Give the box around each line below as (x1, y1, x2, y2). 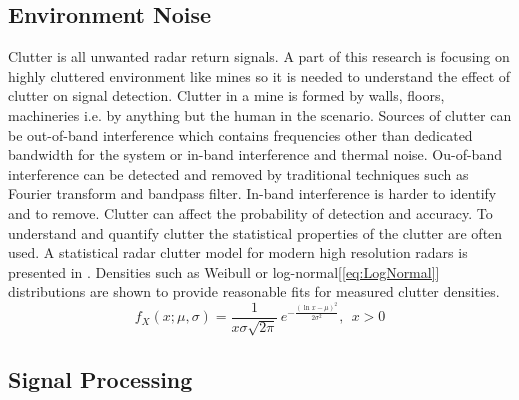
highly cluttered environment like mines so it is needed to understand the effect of (8, 65, 511, 86)
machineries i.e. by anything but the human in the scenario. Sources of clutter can (8, 104, 512, 125)
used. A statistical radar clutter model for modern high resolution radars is (8, 242, 468, 263)
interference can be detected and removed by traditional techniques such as (8, 163, 469, 184)
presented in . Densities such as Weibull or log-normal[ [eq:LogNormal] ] (8, 261, 440, 282)
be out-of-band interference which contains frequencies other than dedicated (8, 124, 473, 145)
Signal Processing (8, 363, 193, 394)
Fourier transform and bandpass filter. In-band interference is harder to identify (8, 183, 497, 204)
